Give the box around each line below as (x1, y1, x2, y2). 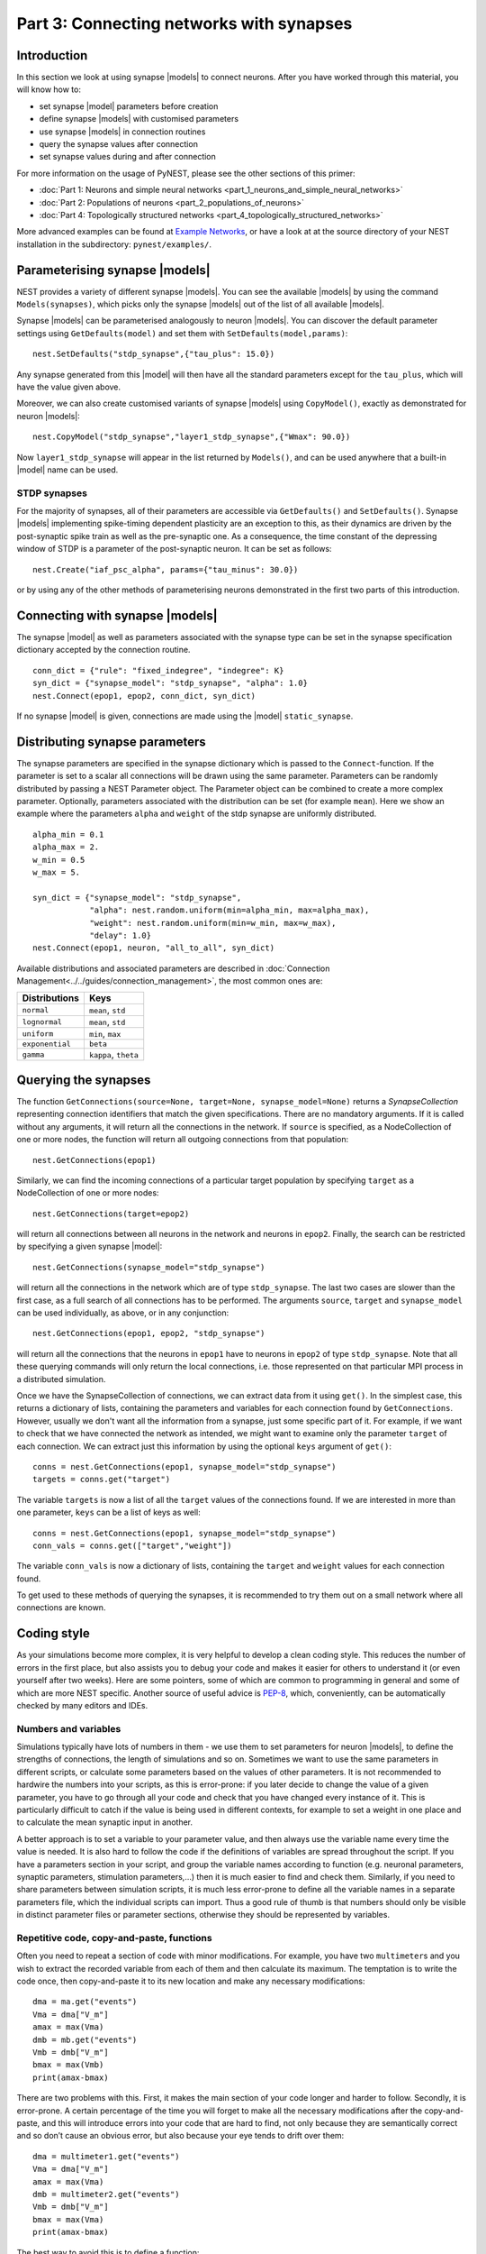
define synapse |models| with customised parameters (39, 114, 238, 124)
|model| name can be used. (16, 464, 119, 475)
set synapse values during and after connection (39, 151, 216, 162)
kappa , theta (88, 1049, 139, 1061)
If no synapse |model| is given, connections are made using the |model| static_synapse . (16, 710, 354, 721)
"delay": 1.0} (89, 930, 152, 940)
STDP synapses (16, 487, 87, 499)
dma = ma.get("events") (32, 1997, 138, 2007)
